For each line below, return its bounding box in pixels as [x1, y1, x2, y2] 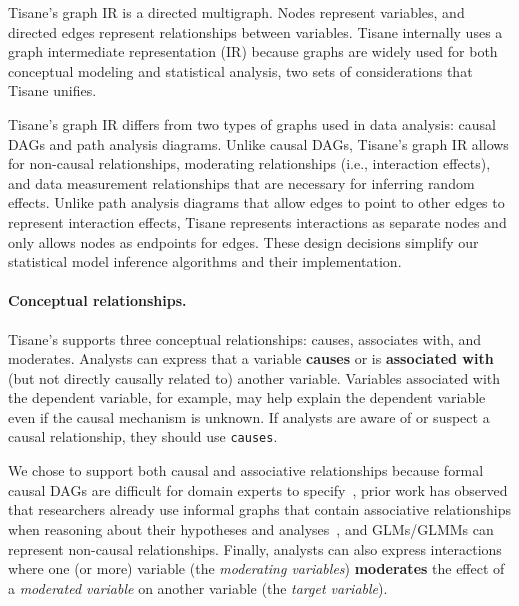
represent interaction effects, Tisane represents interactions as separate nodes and [8, 211, 507, 232]
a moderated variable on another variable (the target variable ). [8, 577, 388, 598]
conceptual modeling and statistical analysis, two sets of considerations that [8, 60, 473, 81]
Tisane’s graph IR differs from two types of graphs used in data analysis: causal [8, 113, 496, 134]
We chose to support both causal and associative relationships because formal [8, 460, 484, 481]
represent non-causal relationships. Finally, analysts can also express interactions [8, 538, 502, 559]
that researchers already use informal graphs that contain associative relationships [8, 499, 511, 520]
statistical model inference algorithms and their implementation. [8, 251, 402, 272]
